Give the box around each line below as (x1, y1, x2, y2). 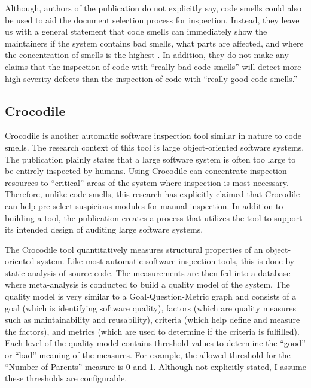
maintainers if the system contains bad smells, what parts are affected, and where (5, 36, 304, 49)
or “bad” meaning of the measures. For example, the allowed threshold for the (5, 349, 291, 361)
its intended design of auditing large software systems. (5, 223, 203, 236)
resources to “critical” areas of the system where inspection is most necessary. (5, 176, 289, 188)
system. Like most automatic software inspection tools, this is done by (37, 255, 295, 267)
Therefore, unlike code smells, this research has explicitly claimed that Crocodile (5, 188, 300, 200)
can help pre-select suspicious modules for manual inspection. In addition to (5, 199, 283, 212)
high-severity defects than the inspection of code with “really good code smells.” (5, 72, 298, 84)
